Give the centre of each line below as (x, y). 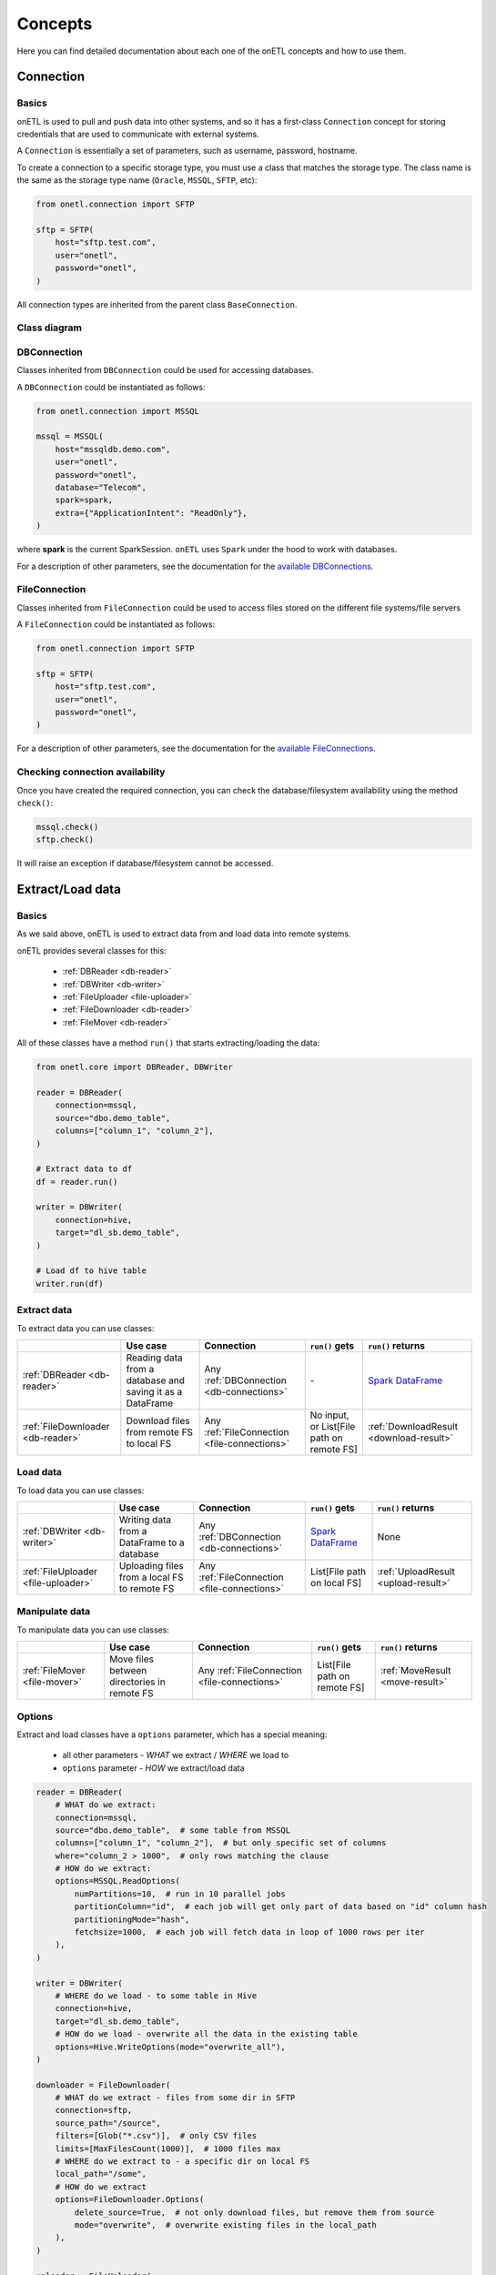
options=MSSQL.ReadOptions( (118, 1881)
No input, (329, 1415)
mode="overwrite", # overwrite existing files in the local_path (226, 2225)
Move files (132, 1659)
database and (156, 1380)
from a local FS (151, 1577)
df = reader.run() (77, 1182)
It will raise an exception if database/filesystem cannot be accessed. (145, 864)
